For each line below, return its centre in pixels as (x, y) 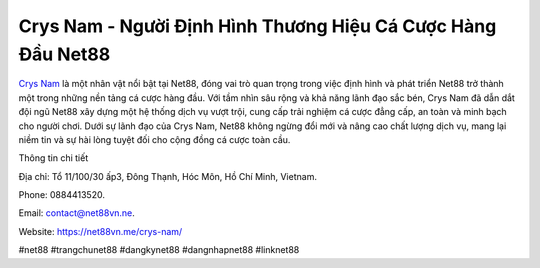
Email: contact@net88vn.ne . (76, 213)
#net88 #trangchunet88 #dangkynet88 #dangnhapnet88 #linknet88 (159, 250)
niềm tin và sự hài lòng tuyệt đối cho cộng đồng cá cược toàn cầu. (154, 139)
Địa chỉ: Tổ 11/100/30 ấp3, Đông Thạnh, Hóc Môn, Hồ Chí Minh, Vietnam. (167, 176)
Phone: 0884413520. (61, 195)
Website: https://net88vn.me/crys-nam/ (100, 231)
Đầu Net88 (64, 54)
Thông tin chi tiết (53, 158)
